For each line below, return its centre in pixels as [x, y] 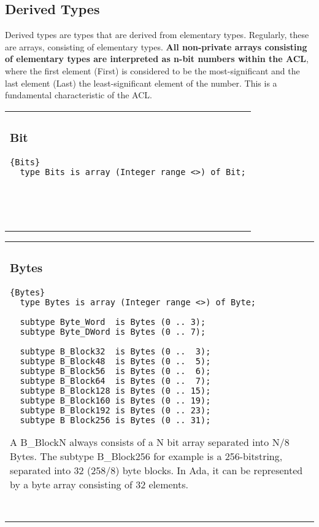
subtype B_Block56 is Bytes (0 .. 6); [115, 371]
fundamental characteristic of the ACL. [79, 95]
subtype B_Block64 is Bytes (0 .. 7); [115, 381]
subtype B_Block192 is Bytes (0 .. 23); [115, 410]
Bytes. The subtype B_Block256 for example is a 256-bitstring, [146, 456]
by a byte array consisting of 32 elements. [99, 484]
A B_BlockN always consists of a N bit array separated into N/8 [150, 442]
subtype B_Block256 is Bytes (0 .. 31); [115, 420]
